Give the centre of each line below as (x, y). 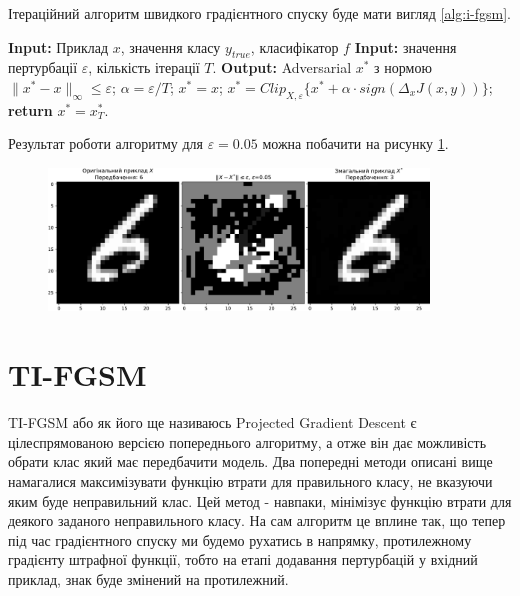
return (30, 109)
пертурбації (43, 67)
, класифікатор (294, 46)
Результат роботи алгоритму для (105, 143)
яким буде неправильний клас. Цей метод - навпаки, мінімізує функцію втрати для (260, 500)
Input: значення (405, 46)
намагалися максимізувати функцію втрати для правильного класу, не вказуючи (250, 480)
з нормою (403, 67)
